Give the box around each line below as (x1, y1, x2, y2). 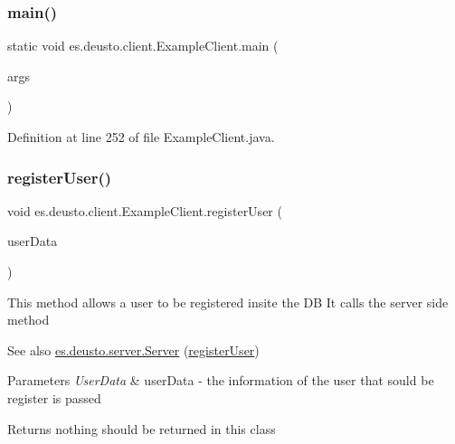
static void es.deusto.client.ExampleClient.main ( (7, 36, 279, 55)
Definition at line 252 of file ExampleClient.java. (7, 128, 275, 146)
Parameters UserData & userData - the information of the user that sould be (7, 371, 434, 390)
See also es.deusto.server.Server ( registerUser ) (7, 340, 260, 359)
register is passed (7, 388, 101, 407)
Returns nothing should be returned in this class (7, 419, 276, 438)
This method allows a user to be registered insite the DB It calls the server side (7, 292, 449, 311)
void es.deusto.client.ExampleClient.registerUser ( (7, 201, 282, 220)
